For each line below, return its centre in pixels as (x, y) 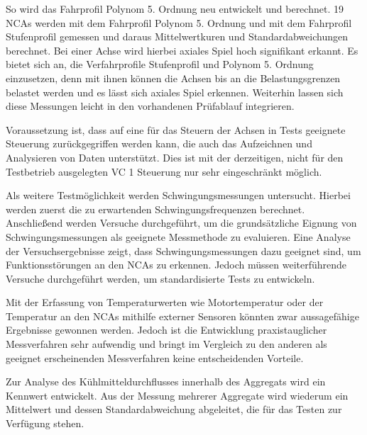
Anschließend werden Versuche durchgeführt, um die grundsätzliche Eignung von (181, 223)
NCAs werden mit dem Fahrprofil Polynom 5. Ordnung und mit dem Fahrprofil (179, 22)
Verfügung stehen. (45, 423)
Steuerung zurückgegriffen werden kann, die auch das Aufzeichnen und (159, 143)
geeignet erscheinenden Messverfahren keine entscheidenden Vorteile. (155, 357)
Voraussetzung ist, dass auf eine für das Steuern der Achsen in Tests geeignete (176, 129)
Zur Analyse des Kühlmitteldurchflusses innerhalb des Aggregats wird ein (166, 382)
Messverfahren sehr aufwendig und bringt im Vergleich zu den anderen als (166, 344)
